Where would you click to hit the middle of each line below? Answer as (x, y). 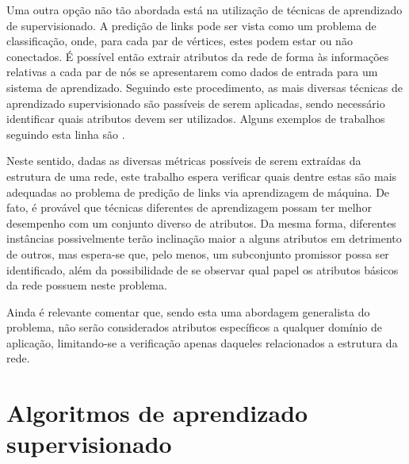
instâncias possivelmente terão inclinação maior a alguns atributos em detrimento (204, 238)
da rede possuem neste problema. (87, 285)
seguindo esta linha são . (66, 134)
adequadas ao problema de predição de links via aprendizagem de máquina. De (198, 192)
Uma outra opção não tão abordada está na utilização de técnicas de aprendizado (204, 10)
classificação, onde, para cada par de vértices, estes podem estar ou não (180, 41)
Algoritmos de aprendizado (157, 413)
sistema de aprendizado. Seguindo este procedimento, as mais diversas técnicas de (205, 87)
